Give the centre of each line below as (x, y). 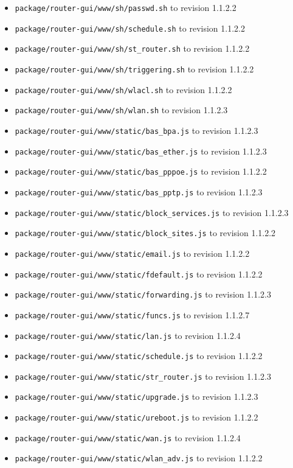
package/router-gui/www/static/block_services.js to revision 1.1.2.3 (152, 212)
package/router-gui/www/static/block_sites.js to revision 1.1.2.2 (145, 233)
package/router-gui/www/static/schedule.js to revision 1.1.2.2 (139, 356)
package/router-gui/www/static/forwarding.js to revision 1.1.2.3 (143, 294)
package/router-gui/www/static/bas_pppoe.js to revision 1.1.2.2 (141, 171)
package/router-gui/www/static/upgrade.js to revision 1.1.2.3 (136, 396)
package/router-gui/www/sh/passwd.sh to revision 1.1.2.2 (126, 7)
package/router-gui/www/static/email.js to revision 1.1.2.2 (132, 253)
